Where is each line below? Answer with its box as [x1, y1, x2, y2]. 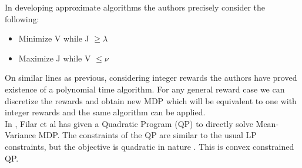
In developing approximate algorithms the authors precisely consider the [5, 1, 266, 13]
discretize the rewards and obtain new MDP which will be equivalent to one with [5, 94, 297, 107]
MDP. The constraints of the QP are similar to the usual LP [38, 129, 257, 141]
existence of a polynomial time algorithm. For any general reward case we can [5, 83, 285, 95]
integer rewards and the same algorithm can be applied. [5, 106, 206, 118]
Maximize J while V [18, 52, 91, 64]
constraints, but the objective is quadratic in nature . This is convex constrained [5, 140, 294, 152]
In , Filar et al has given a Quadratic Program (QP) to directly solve [5, 117, 253, 129]
